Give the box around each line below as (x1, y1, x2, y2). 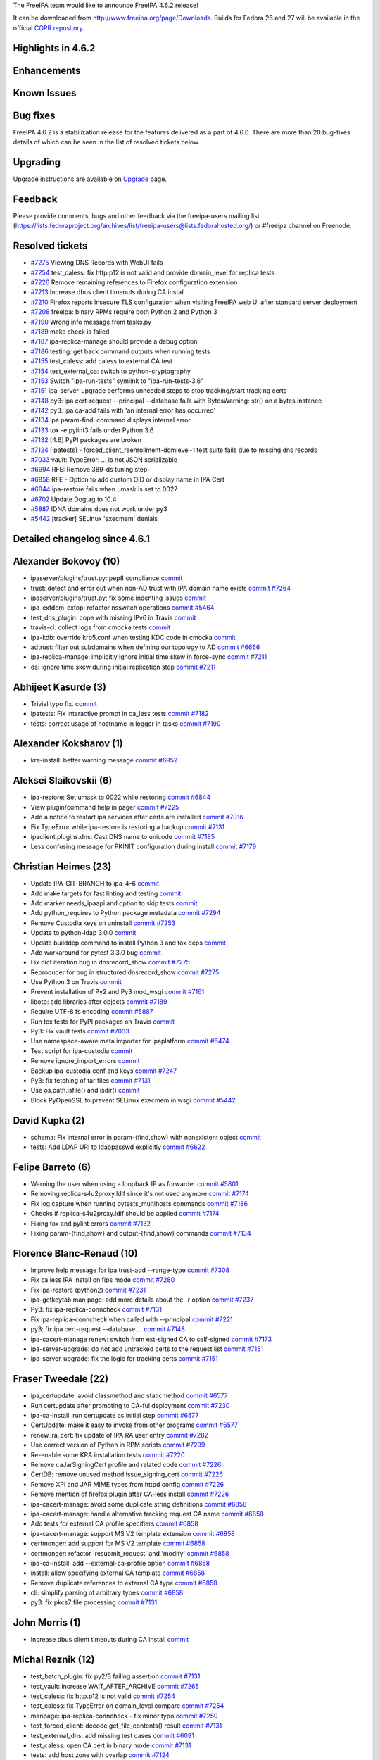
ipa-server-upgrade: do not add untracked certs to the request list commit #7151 (30, 1345, 264, 1353)
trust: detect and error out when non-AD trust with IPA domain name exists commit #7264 (30, 584, 291, 592)
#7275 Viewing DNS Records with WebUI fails (30, 258, 163, 267)
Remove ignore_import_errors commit (30, 1057, 140, 1065)
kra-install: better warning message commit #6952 (30, 756, 178, 765)
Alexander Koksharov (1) (13, 738, 123, 750)
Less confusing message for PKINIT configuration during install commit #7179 (30, 842, 257, 851)
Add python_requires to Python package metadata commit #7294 (30, 909, 221, 917)
